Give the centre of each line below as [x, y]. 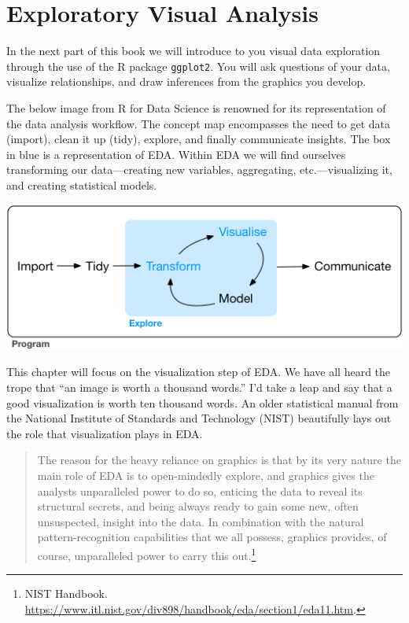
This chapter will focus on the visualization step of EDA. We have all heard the [199, 372]
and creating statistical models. [82, 184]
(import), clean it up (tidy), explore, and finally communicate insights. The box [199, 139]
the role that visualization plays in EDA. [105, 433]
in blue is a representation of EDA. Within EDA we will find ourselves [176, 154]
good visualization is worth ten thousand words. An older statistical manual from [203, 402]
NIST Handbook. [66, 594]
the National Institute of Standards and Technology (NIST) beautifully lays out [199, 418]
